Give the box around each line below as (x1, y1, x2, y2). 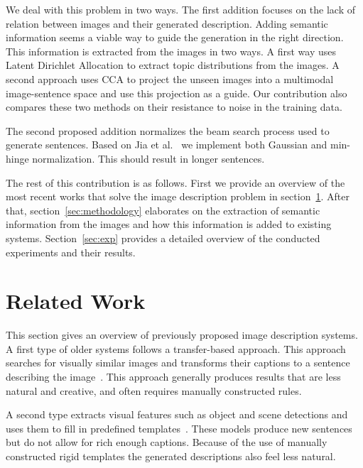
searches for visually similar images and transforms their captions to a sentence (6, 355, 350, 370)
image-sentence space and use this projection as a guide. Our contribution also (6, 85, 347, 100)
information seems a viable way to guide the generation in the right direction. (6, 30, 344, 45)
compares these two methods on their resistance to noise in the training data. (6, 99, 342, 114)
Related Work (6, 286, 146, 315)
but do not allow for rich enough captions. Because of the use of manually (6, 435, 327, 450)
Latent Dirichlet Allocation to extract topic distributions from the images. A (6, 58, 340, 72)
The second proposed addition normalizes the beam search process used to (6, 123, 330, 138)
